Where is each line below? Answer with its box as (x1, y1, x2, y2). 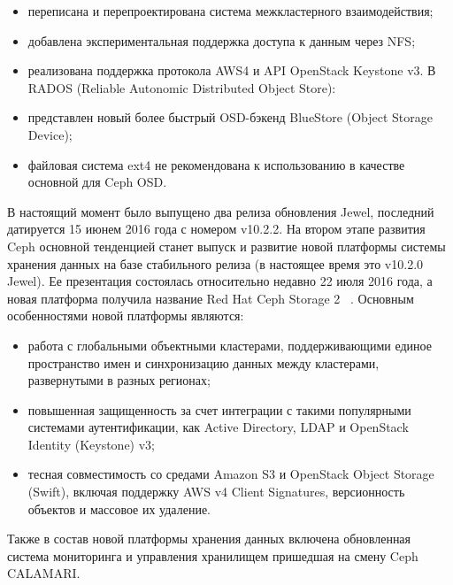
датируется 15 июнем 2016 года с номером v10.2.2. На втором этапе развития (7, 219, 426, 238)
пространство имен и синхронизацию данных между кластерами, (27, 353, 380, 372)
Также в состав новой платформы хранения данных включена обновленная (7, 529, 411, 548)
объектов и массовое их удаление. (27, 499, 211, 518)
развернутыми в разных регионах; (27, 371, 211, 389)
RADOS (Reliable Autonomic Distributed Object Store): (27, 78, 336, 96)
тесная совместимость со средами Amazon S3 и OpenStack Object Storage (27, 465, 434, 483)
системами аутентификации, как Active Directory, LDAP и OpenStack (27, 418, 409, 436)
